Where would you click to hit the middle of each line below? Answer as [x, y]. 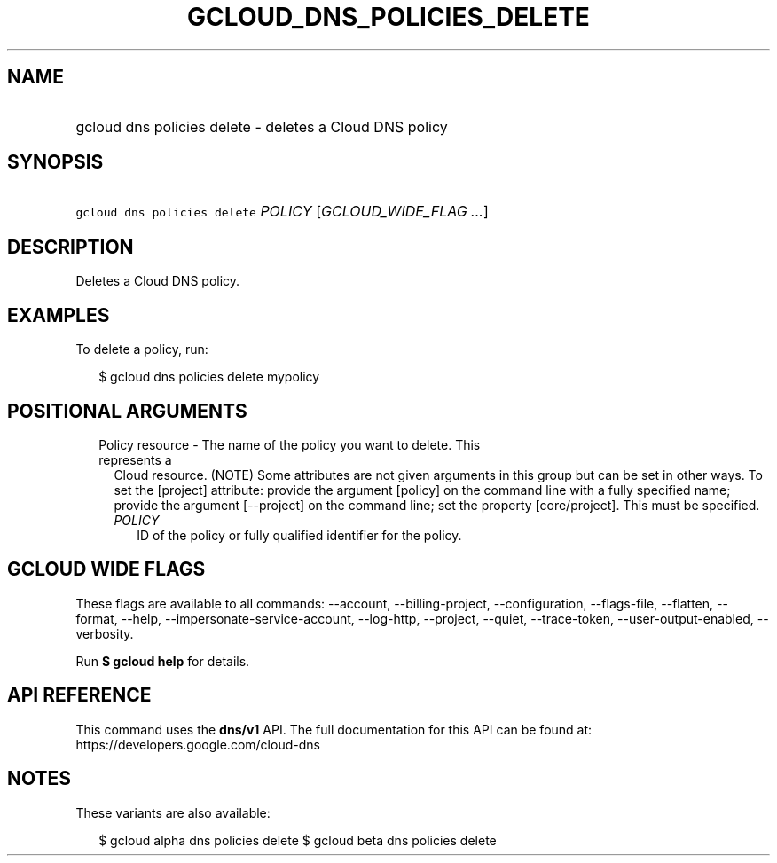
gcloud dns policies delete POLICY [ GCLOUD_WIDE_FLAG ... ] [282, 212]
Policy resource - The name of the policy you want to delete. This [290, 444]
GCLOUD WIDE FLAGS [106, 569]
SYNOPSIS [55, 162]
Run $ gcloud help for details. [163, 661]
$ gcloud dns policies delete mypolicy [209, 377]
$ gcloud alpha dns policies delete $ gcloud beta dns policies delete [298, 840]
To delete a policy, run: [142, 349]
